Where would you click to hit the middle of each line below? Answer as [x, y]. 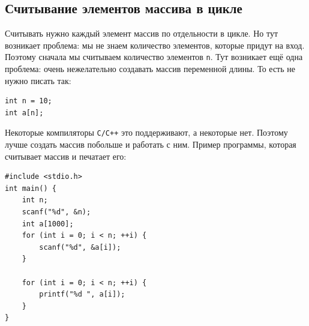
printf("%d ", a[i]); [82, 294]
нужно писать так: [38, 80]
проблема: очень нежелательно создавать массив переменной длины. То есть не [150, 69]
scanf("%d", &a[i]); [80, 247]
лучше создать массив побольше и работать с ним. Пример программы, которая [151, 144]
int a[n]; [24, 113]
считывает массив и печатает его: [66, 156]
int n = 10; [28, 101]
